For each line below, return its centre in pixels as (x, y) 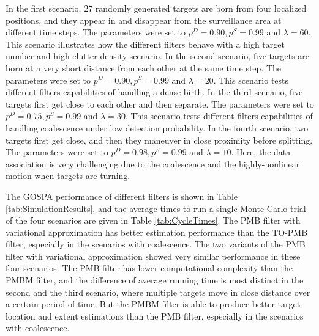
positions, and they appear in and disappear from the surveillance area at (144, 20)
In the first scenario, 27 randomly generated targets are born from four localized (156, 8)
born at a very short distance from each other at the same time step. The (144, 68)
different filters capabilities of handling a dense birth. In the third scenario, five (154, 92)
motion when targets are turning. (68, 176)
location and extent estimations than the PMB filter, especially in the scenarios (155, 316)
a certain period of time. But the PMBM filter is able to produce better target (153, 304)
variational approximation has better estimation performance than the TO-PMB (157, 232)
